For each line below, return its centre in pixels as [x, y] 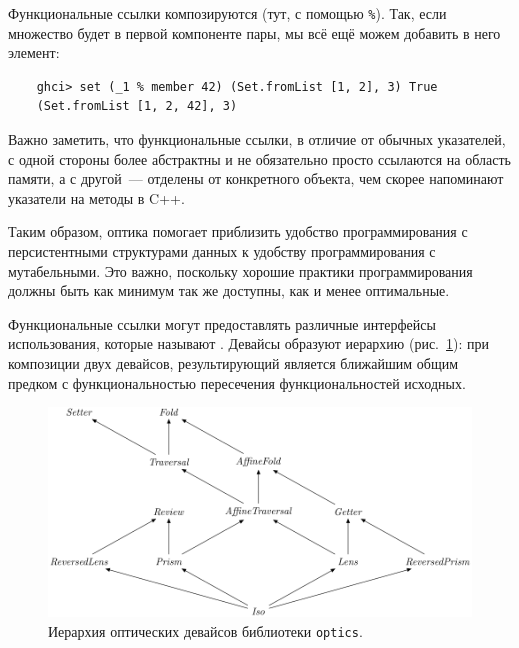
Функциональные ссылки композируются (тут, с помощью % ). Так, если [227, 13]
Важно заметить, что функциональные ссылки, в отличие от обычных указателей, [257, 139]
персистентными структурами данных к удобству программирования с [222, 251]
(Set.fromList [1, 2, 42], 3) [137, 106]
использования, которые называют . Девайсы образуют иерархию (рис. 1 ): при [249, 343]
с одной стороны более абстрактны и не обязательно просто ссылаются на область [259, 158]
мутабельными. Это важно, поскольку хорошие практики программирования [240, 270]
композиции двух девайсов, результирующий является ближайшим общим [233, 362]
